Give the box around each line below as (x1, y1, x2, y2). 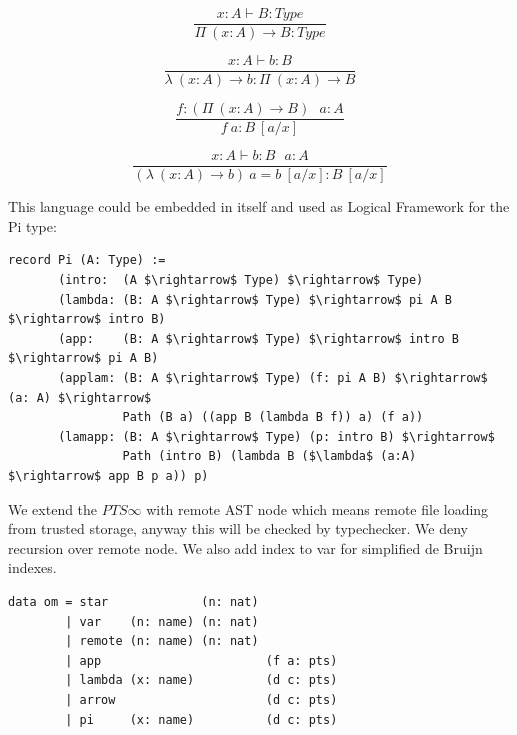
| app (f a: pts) (65, 653, 338, 668)
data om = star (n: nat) (8, 594, 259, 609)
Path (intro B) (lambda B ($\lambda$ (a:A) (122, 449, 417, 464)
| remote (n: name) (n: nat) (65, 634, 259, 649)
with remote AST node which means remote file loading (146, 498, 489, 519)
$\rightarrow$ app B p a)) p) (8, 468, 209, 483)
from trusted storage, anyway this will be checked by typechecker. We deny (8, 518, 469, 539)
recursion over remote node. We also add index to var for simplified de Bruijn (8, 537, 483, 558)
